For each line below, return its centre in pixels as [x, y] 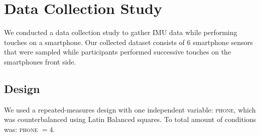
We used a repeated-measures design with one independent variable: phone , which [130, 109]
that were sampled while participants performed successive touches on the [118, 52]
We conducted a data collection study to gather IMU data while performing [121, 32]
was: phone [21, 129]
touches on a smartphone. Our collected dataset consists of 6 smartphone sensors [128, 42]
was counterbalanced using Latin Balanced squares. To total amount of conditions [130, 119]
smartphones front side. [40, 61]
